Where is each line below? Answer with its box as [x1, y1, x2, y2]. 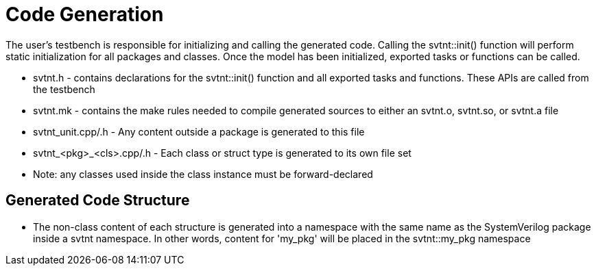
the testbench [33, 83, 95, 95]
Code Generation [5, 3, 164, 26]
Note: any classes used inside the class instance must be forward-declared [33, 168, 373, 180]
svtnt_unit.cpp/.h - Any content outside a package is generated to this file [33, 125, 365, 138]
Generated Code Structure [5, 192, 190, 209]
